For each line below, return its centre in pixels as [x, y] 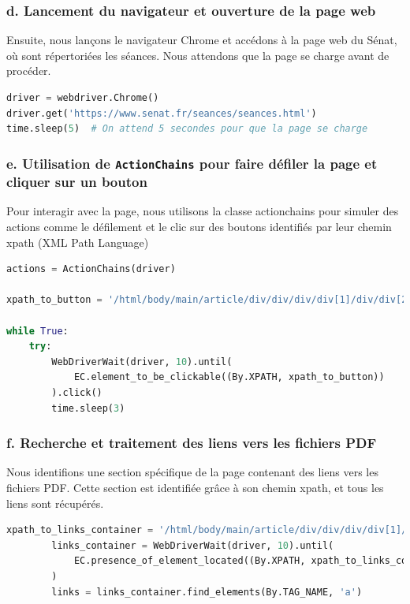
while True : [37, 331]
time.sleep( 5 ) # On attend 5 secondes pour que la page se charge [187, 129]
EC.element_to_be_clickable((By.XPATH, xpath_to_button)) [229, 377]
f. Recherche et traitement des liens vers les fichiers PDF [192, 443]
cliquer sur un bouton [77, 182]
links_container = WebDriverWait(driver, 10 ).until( [193, 545]
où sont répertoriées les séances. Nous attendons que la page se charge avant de [198, 55]
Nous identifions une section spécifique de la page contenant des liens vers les [192, 472]
